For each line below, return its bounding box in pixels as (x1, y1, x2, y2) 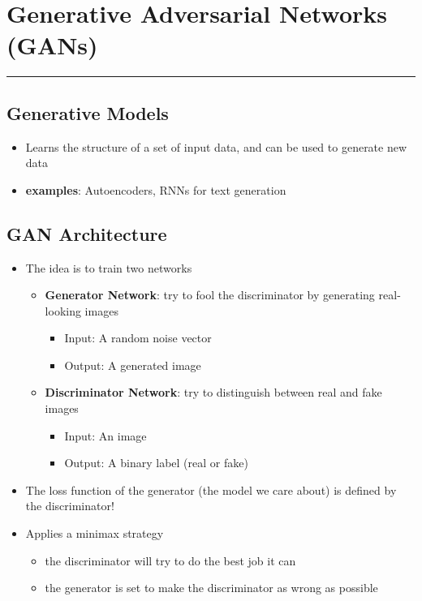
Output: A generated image (64, 356, 201, 373)
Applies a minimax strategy (25, 525, 164, 542)
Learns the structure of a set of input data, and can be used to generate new (25, 138, 407, 155)
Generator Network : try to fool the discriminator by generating (45, 286, 375, 303)
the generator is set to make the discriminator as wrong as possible (45, 579, 378, 596)
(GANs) (6, 28, 98, 62)
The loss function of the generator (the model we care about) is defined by (25, 481, 397, 498)
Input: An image (64, 427, 147, 444)
